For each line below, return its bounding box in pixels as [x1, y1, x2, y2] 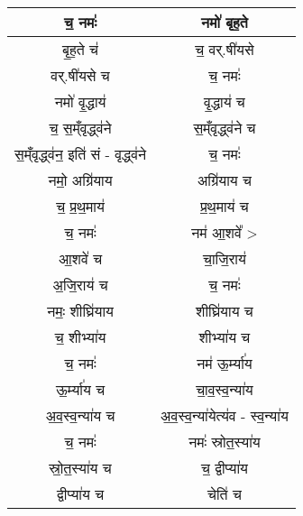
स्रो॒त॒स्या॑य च [49, 457, 112, 478]
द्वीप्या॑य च [57, 484, 105, 504]
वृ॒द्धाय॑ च [204, 91, 245, 112]
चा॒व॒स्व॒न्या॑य [196, 379, 253, 400]
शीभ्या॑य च [198, 327, 251, 347]
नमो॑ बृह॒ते [201, 12, 248, 32]
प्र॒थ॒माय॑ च [200, 196, 249, 217]
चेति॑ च [207, 484, 242, 504]
